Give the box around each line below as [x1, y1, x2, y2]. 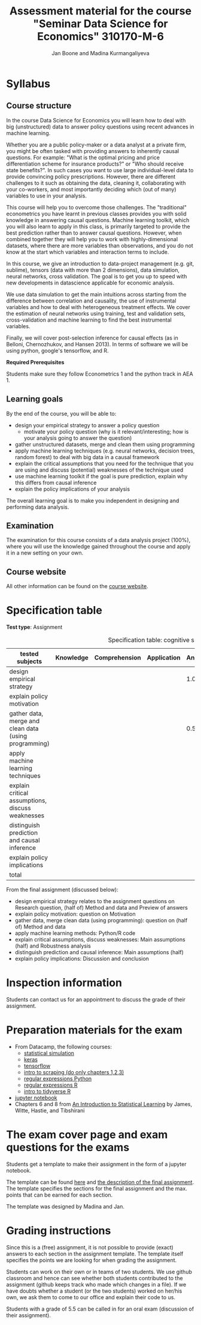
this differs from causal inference [14, 479, 97, 486]
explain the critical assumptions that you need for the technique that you [14, 460, 194, 467]
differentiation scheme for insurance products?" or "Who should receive [6, 160, 184, 167]
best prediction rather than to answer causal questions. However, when [6, 229, 182, 236]
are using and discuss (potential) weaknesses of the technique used [14, 466, 184, 473]
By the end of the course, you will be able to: [6, 410, 117, 417]
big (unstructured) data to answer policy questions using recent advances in [6, 123, 194, 130]
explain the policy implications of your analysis [14, 485, 130, 493]
